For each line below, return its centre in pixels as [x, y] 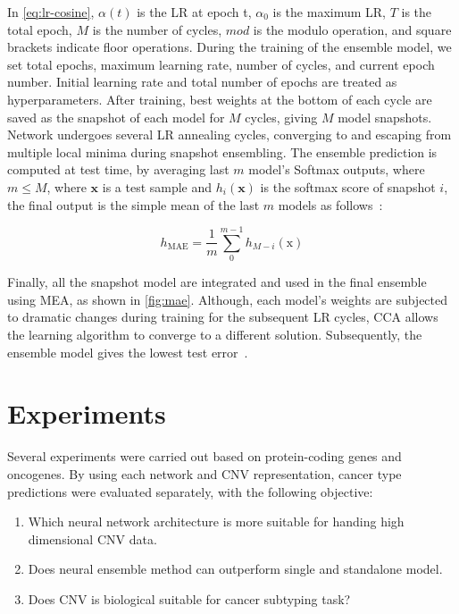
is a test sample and [157, 186]
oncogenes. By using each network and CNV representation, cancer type [204, 473]
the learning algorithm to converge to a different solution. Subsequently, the [215, 335]
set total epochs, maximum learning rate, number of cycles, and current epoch [221, 64]
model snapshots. [385, 117]
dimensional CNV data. [92, 538]
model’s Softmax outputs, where [337, 169]
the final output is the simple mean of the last [134, 204]
